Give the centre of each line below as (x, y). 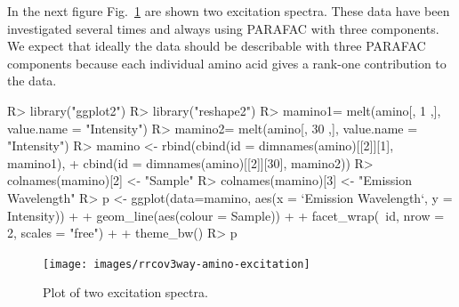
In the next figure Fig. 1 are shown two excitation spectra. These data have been (229, 11)
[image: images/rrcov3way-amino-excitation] (177, 264)
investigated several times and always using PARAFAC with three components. (223, 28)
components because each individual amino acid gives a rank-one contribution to (227, 63)
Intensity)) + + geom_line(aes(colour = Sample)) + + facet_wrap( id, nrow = (226, 215)
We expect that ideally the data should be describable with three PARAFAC (217, 46)
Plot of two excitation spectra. (125, 292)
